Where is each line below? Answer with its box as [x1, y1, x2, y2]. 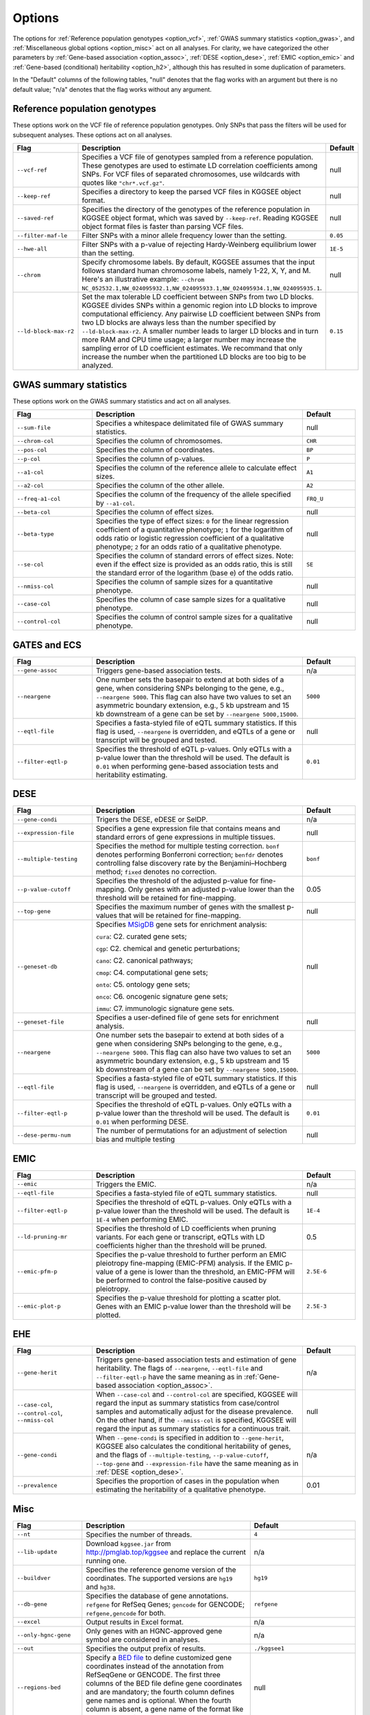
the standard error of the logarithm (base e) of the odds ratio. [96, 568, 294, 578]
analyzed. [82, 361, 113, 370]
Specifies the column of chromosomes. [96, 436, 223, 446]
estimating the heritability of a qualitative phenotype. [96, 1485, 267, 1495]
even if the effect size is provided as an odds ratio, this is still [96, 560, 293, 569]
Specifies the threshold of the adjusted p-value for [96, 876, 259, 886]
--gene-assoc [16, 667, 58, 674]
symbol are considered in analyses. [86, 1635, 200, 1644]
